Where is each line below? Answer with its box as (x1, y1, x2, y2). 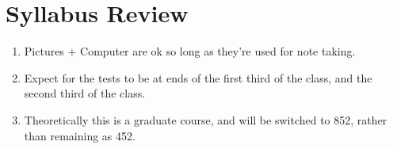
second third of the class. (24, 85, 146, 101)
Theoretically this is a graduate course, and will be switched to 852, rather (24, 111, 387, 128)
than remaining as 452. (24, 127, 135, 143)
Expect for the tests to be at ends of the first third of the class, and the (24, 69, 372, 86)
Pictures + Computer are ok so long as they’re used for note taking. (24, 43, 356, 59)
